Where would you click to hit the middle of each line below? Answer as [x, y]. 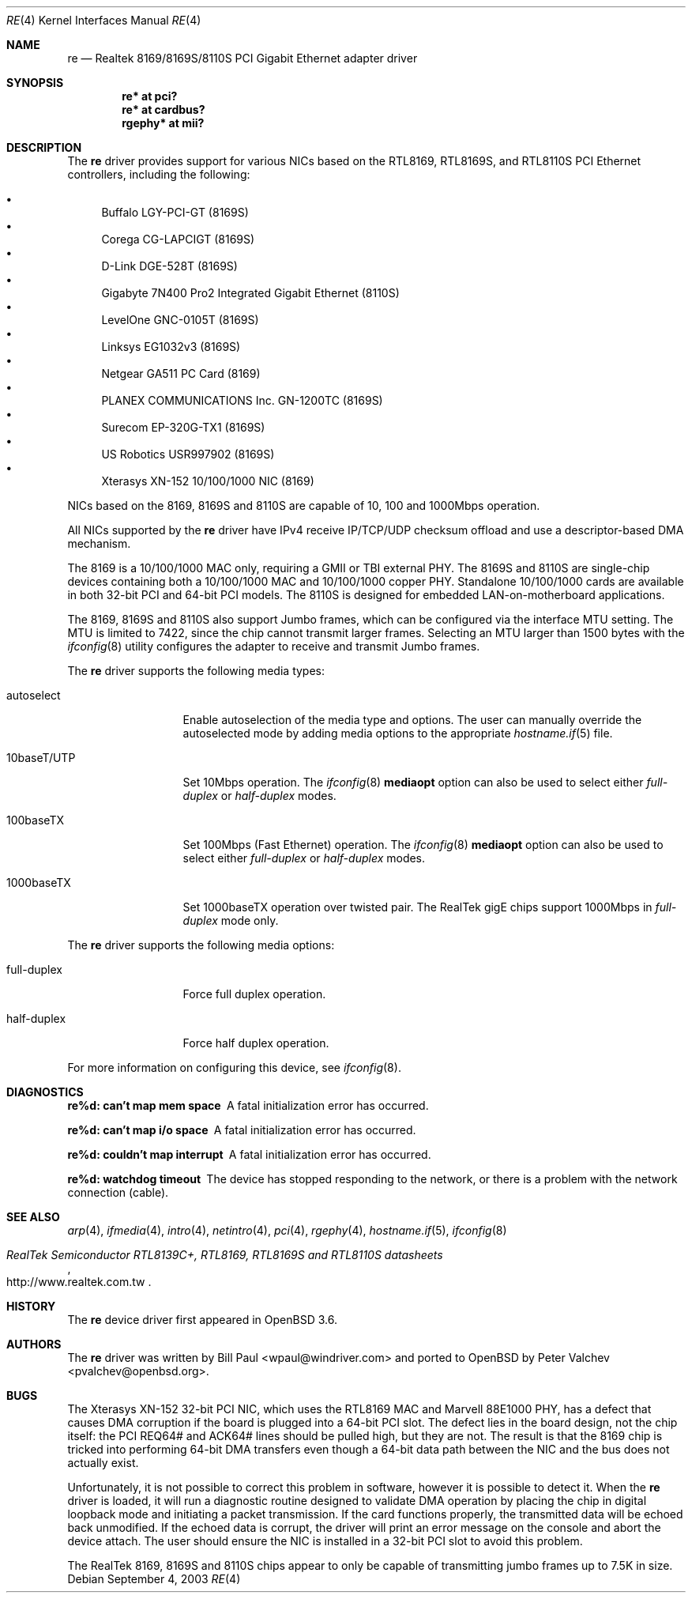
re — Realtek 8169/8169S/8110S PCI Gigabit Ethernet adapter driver [243, 58]
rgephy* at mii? [163, 123]
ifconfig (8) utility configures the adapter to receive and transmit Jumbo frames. [274, 646]
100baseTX [35, 820]
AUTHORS [34, 1344]
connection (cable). [118, 1192]
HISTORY [31, 1306]
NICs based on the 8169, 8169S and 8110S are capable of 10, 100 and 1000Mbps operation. [304, 505]
